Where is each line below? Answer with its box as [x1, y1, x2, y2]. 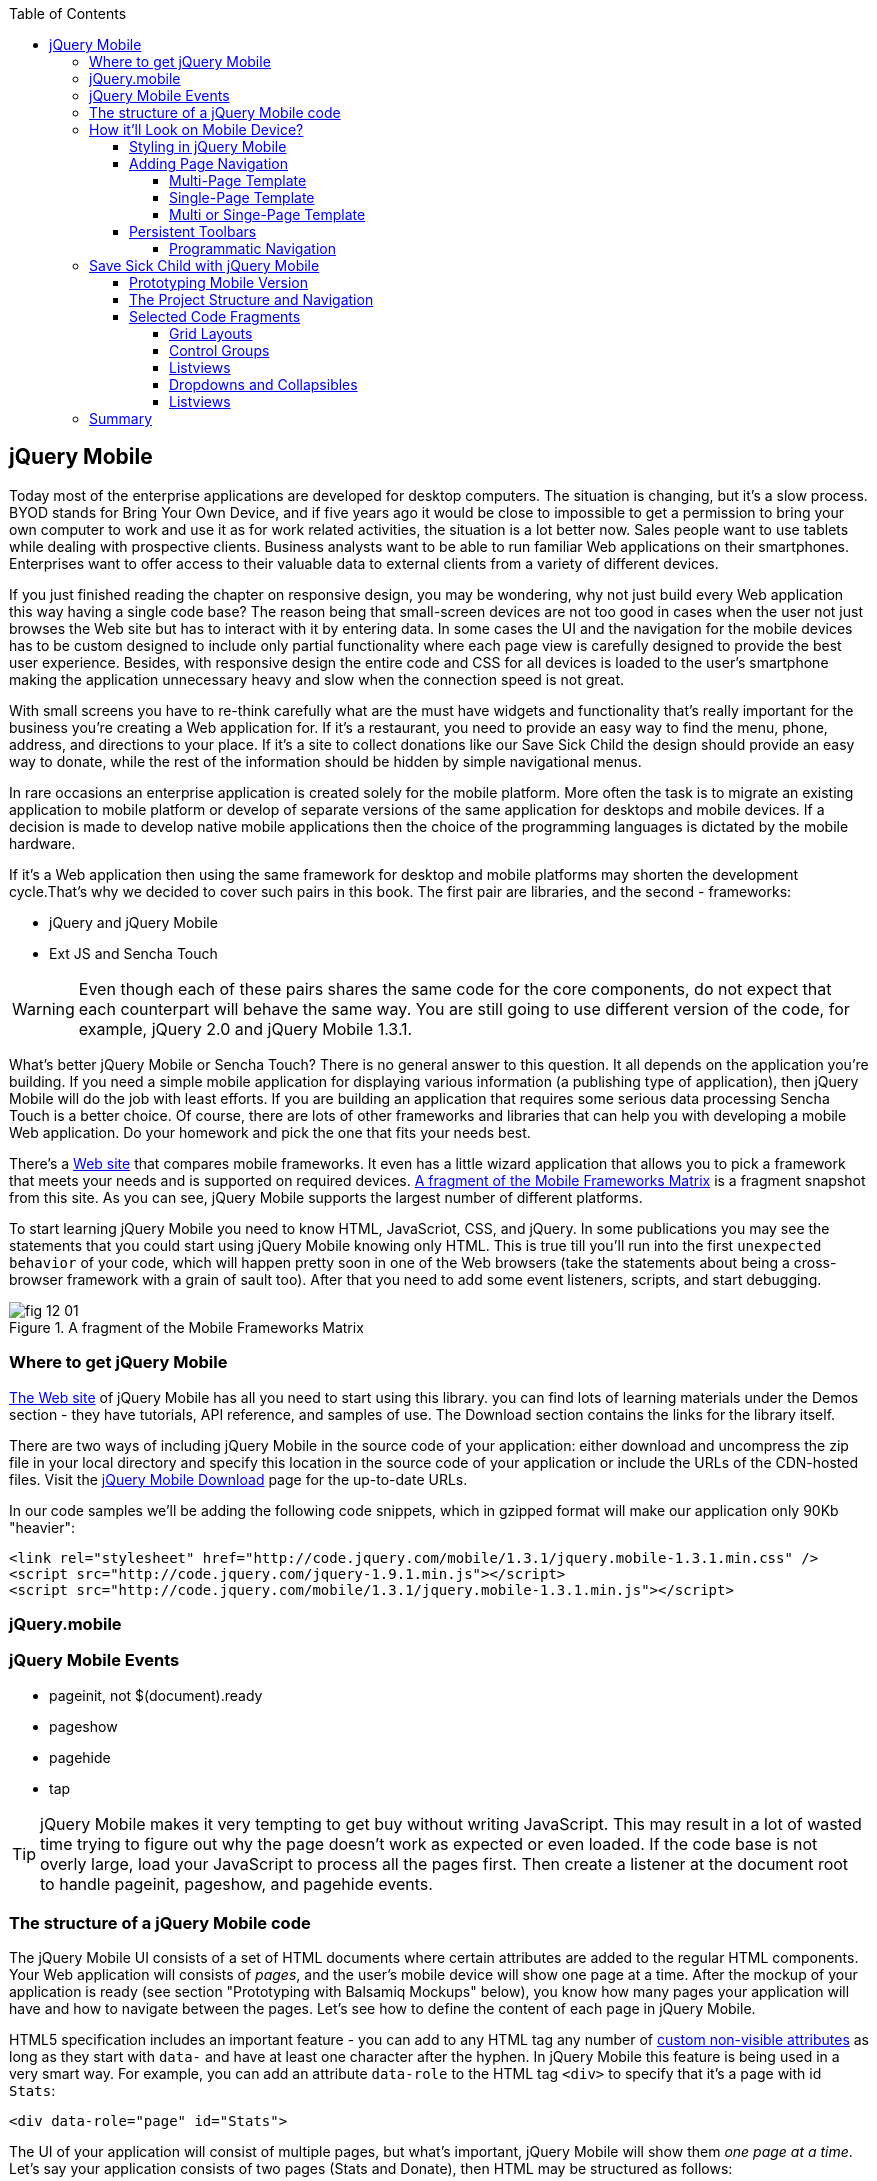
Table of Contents [9, 5, 127, 22]
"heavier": [9, 1518, 76, 1536]
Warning [12, 998, 75, 1019]
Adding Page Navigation [129, 155, 289, 172]
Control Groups [169, 342, 270, 359]
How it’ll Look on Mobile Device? [89, 121, 304, 138]
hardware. [9, 834, 76, 852]
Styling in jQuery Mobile [129, 138, 287, 155]
